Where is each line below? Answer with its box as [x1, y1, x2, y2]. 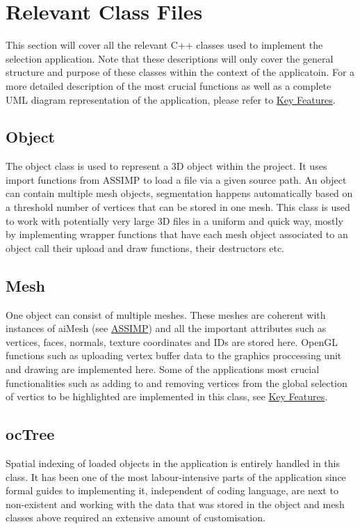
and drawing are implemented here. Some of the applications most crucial [6, 362, 320, 377]
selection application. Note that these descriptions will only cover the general [6, 51, 334, 65]
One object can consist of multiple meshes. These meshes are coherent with [6, 307, 326, 322]
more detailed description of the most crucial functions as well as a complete [6, 78, 332, 93]
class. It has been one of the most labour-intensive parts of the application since [6, 469, 346, 484]
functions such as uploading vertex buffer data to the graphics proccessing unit [6, 348, 342, 363]
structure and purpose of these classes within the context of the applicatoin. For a [6, 65, 355, 79]
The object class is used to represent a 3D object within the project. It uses [6, 159, 327, 173]
